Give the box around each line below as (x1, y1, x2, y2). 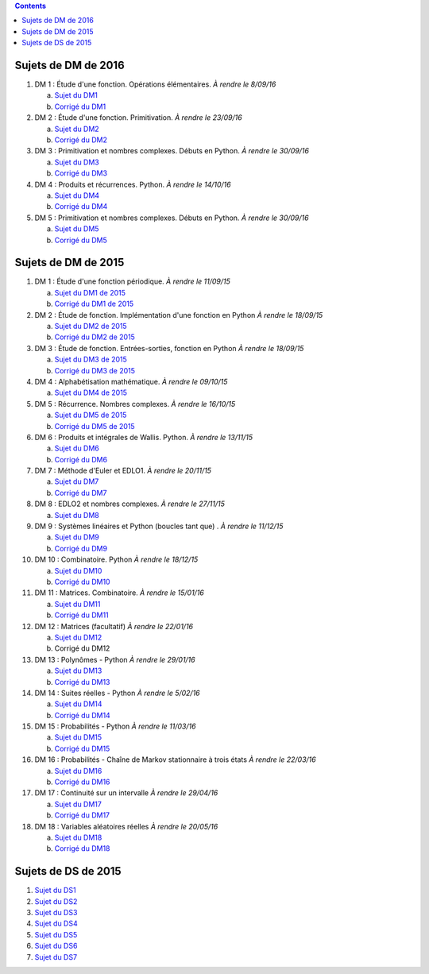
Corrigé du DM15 (54, 744, 110, 753)
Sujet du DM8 (54, 510, 99, 520)
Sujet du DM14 (54, 699, 102, 709)
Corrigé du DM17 (54, 810, 110, 820)
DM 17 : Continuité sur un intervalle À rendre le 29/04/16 (34, 788, 218, 798)
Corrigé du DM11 (54, 610, 109, 620)
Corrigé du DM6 (54, 454, 107, 464)
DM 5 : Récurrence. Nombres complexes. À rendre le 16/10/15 (34, 399, 236, 408)
